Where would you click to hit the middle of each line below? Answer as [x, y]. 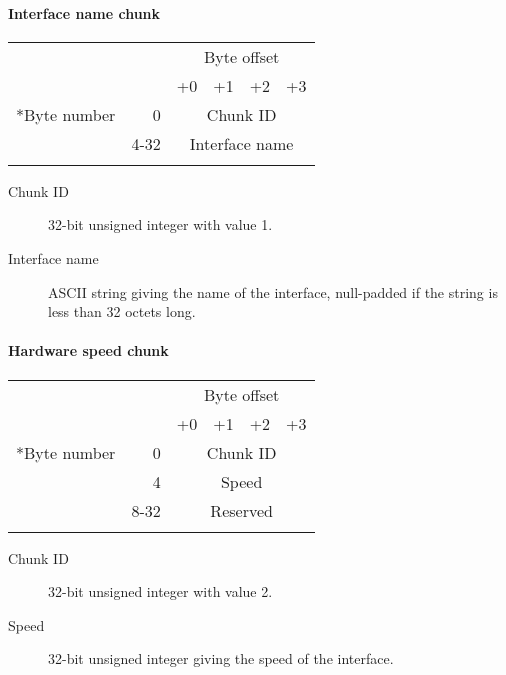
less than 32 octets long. [122, 311]
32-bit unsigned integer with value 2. [160, 591]
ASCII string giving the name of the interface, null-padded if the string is [273, 291]
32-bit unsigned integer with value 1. [160, 224]
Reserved [241, 510]
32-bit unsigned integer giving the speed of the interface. [221, 658]
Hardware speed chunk [88, 350]
